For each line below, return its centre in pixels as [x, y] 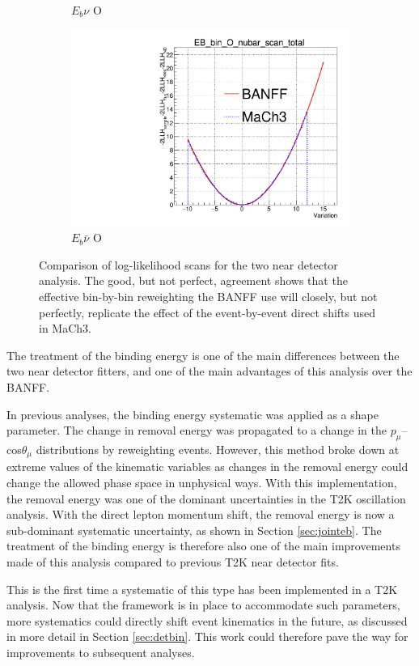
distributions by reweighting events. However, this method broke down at [218, 450]
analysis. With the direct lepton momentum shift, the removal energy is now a [201, 514]
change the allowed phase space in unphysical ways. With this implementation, [202, 483]
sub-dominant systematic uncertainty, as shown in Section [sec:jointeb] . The [194, 530]
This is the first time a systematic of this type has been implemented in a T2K [202, 589]
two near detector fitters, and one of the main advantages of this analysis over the [209, 371]
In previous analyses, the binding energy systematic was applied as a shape [193, 414]
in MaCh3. [65, 328]
